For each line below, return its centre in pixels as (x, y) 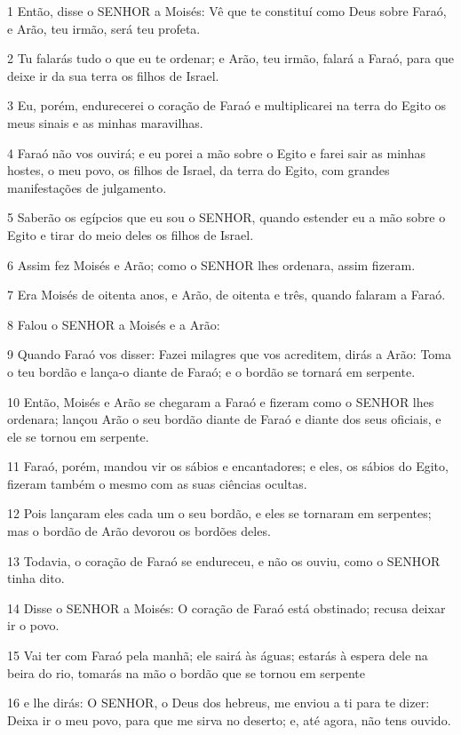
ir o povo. (33, 625)
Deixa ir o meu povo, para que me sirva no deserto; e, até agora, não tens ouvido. (229, 719)
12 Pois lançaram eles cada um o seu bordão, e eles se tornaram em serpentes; (219, 513)
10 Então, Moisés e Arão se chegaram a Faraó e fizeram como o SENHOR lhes (221, 401)
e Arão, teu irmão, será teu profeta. (104, 28)
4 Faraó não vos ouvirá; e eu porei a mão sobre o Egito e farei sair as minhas (217, 152)
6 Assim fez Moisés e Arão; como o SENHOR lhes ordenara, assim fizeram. (211, 264)
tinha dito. (36, 578)
